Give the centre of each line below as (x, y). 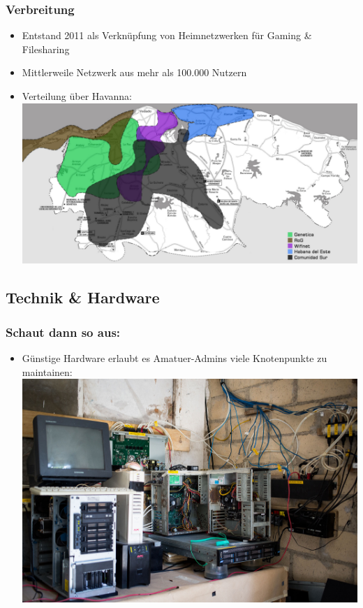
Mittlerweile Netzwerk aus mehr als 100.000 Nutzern (134, 72)
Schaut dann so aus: (63, 332)
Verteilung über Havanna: (77, 96)
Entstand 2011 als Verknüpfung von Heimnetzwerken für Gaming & (167, 35)
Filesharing (46, 49)
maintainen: (47, 371)
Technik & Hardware (83, 297)
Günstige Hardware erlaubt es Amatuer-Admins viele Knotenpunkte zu (175, 357)
